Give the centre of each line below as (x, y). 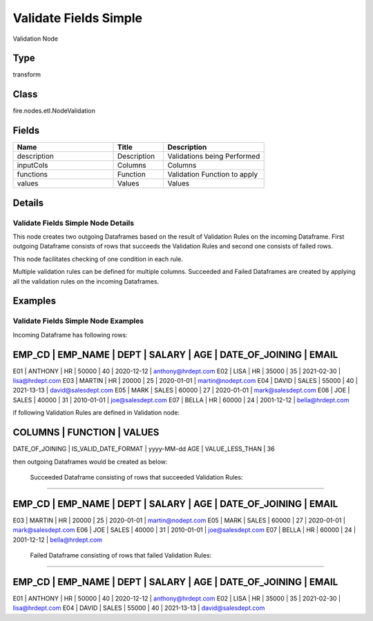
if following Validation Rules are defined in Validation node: (96, 413)
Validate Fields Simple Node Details (74, 223)
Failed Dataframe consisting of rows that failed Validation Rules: (121, 555)
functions (32, 175)
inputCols (32, 166)
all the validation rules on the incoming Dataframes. (86, 281)
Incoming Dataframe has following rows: (70, 335)
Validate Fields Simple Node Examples (78, 321)
